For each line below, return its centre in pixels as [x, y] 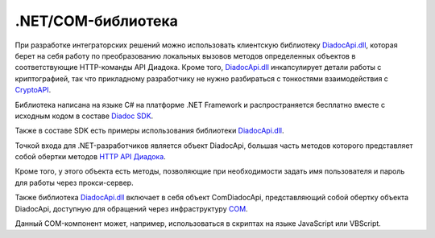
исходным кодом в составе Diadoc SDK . [84, 116]
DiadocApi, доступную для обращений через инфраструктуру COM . [132, 208]
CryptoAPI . [33, 90]
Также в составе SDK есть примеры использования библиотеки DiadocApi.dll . [150, 131]
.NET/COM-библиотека [97, 21]
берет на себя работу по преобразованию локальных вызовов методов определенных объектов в [185, 55]
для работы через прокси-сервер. [74, 183]
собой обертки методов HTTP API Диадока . [91, 157]
